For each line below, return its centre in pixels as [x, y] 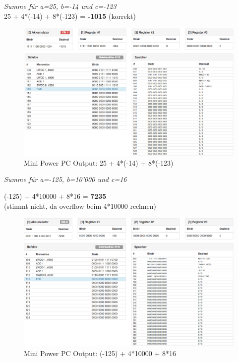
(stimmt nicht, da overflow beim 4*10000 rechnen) [80, 206]
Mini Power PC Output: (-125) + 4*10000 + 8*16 [100, 353]
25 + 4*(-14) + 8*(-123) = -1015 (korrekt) [70, 16]
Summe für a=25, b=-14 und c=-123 [60, 6]
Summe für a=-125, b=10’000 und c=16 [65, 179]
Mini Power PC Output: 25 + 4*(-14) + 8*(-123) [99, 162]
